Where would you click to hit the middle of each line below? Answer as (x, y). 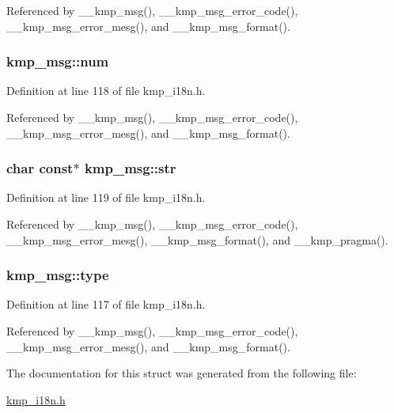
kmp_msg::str (130, 168)
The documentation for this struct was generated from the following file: (182, 373)
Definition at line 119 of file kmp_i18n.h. (106, 197)
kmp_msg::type (58, 275)
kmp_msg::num (58, 61)
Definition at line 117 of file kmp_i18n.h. (106, 304)
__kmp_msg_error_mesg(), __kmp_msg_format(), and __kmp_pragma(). (197, 239)
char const (40, 168)
